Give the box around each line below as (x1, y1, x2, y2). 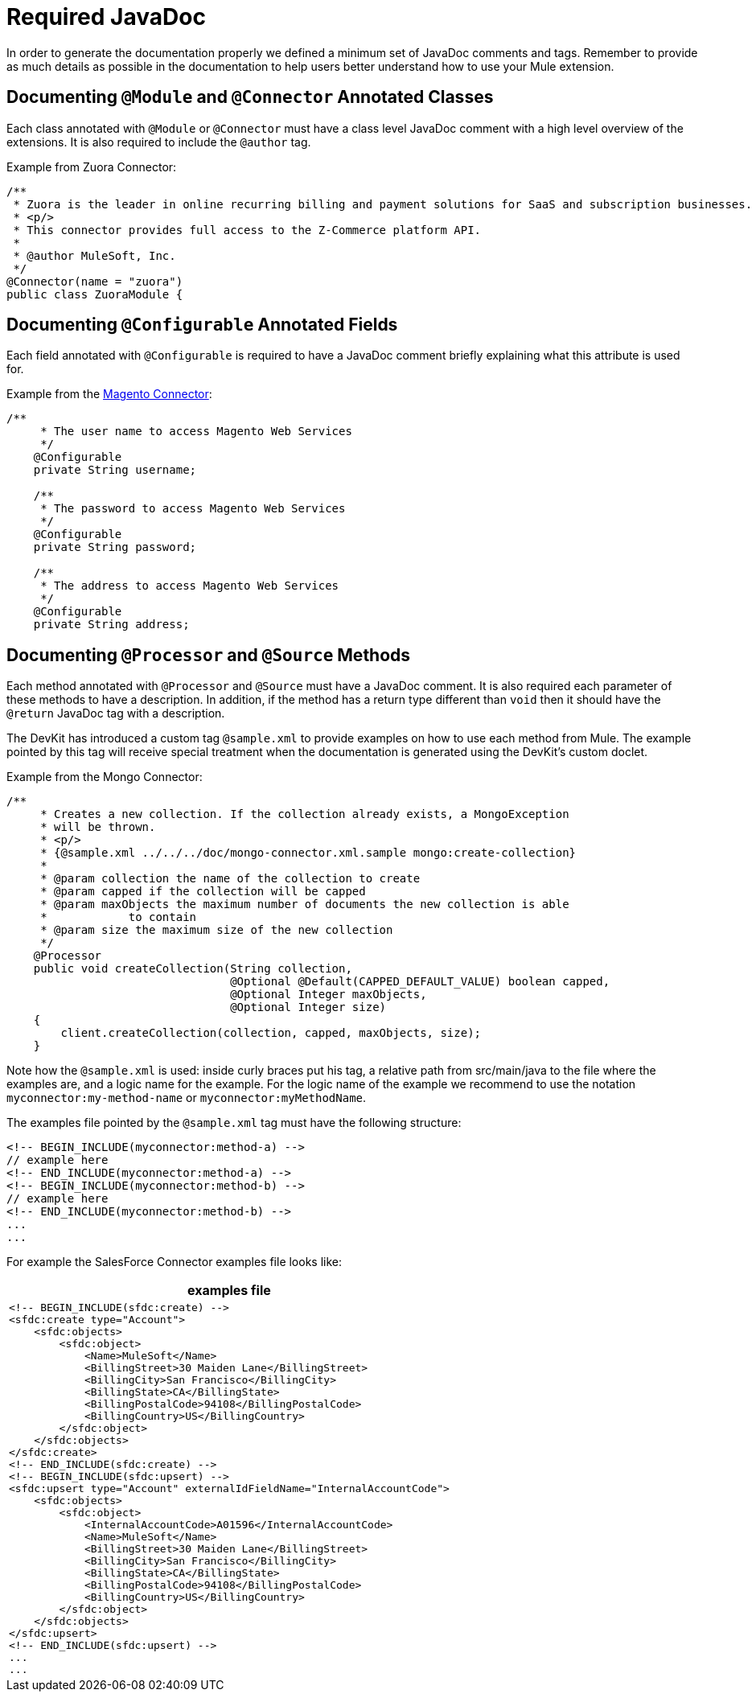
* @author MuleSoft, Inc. (13, 249, 176, 262)
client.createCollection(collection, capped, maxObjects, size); (60, 1026, 482, 1040)
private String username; (33, 463, 197, 477)
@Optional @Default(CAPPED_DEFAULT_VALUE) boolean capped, (230, 975, 610, 989)
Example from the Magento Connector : (6, 387, 212, 401)
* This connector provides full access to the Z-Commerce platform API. (13, 223, 482, 236)
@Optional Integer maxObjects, (230, 988, 427, 1001)
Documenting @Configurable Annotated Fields (6, 315, 398, 335)
